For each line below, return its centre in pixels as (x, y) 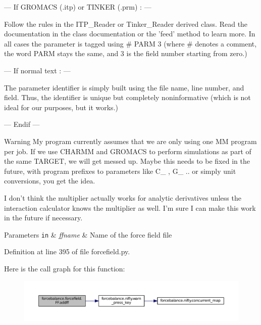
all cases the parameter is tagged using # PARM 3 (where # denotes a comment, (130, 43)
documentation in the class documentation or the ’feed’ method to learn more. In (130, 34)
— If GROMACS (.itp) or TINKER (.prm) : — (78, 7)
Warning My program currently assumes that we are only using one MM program (130, 141)
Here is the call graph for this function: (65, 268)
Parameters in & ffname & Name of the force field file (88, 234)
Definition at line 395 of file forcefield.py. (67, 251)
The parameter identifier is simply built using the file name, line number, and (124, 87)
